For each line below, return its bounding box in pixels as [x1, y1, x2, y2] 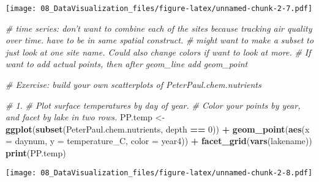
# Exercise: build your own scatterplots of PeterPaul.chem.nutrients [6, 78, 261, 91]
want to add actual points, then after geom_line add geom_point [6, 57, 248, 70]
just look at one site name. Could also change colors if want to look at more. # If [6, 45, 311, 58]
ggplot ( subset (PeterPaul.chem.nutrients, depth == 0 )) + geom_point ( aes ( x [6, 122, 310, 135]
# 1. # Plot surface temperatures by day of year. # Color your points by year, [6, 98, 301, 111]
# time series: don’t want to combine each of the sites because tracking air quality [6, 21, 312, 34]
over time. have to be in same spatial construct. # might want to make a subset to [6, 34, 314, 46]
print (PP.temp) [6, 147, 66, 159]
